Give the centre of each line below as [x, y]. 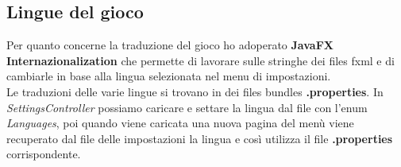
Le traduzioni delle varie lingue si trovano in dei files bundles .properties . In [195, 91]
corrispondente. [44, 154]
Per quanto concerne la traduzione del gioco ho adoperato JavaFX [170, 45]
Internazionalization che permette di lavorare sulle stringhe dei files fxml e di [200, 60]
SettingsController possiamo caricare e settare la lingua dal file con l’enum [187, 107]
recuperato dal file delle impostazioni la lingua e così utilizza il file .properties [200, 138]
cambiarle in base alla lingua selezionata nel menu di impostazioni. [169, 76]
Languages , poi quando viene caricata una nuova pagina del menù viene [180, 123]
